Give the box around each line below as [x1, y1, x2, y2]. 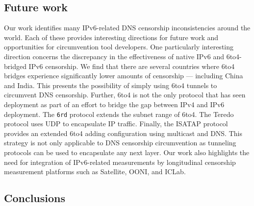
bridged [4, 61, 26, 71]
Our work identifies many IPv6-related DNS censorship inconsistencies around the [4, 23, 251, 33]
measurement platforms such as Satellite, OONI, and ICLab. [4, 166, 186, 177]
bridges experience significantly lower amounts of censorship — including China [4, 70, 243, 81]
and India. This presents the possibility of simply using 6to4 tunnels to [4, 80, 217, 90]
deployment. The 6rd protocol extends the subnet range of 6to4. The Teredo [4, 109, 234, 119]
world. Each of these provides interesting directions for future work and [4, 32, 219, 42]
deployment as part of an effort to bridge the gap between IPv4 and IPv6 [4, 99, 225, 109]
